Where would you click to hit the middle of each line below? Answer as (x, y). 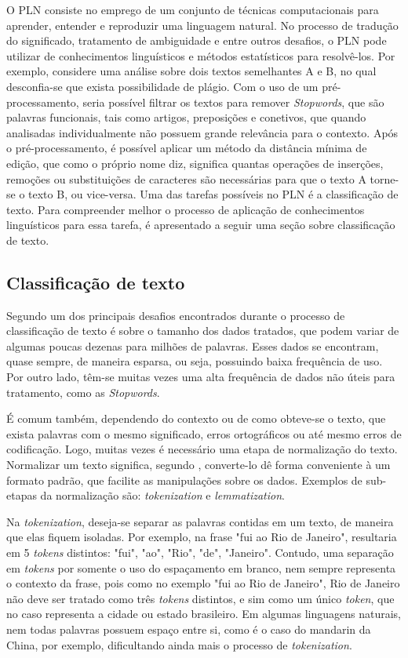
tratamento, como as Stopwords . (83, 392)
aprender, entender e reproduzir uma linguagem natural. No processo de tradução (202, 25)
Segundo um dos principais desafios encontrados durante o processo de (176, 315)
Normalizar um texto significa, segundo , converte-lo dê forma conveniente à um (199, 465)
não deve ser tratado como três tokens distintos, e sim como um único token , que (200, 598)
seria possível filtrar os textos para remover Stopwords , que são (233, 102)
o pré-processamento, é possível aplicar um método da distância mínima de (187, 148)
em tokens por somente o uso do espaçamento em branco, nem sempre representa (201, 567)
